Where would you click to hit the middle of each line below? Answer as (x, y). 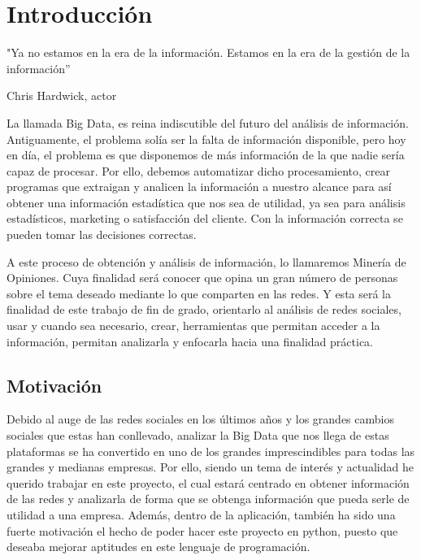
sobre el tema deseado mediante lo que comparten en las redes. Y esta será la (199, 293)
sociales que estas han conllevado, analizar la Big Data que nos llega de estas (198, 435)
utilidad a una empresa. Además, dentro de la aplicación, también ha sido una (201, 514)
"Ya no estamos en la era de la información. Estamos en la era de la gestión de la (208, 52)
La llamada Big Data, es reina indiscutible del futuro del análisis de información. (208, 122)
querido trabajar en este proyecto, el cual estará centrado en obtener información (208, 482)
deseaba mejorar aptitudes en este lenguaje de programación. (158, 547)
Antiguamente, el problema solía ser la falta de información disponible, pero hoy (206, 139)
